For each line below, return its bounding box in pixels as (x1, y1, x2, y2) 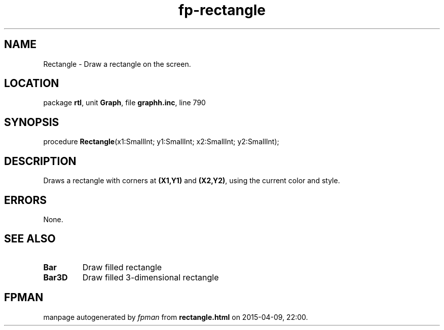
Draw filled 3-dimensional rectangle (82, 272, 219, 282)
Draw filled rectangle (82, 262, 162, 272)
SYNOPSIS (4, 115, 59, 129)
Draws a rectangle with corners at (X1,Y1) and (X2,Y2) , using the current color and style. (43, 176, 340, 185)
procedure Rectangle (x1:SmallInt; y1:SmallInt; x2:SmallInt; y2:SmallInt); (43, 137, 279, 146)
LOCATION (4, 77, 59, 90)
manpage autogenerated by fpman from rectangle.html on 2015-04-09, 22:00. (43, 312, 308, 321)
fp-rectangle (178, 2, 266, 19)
